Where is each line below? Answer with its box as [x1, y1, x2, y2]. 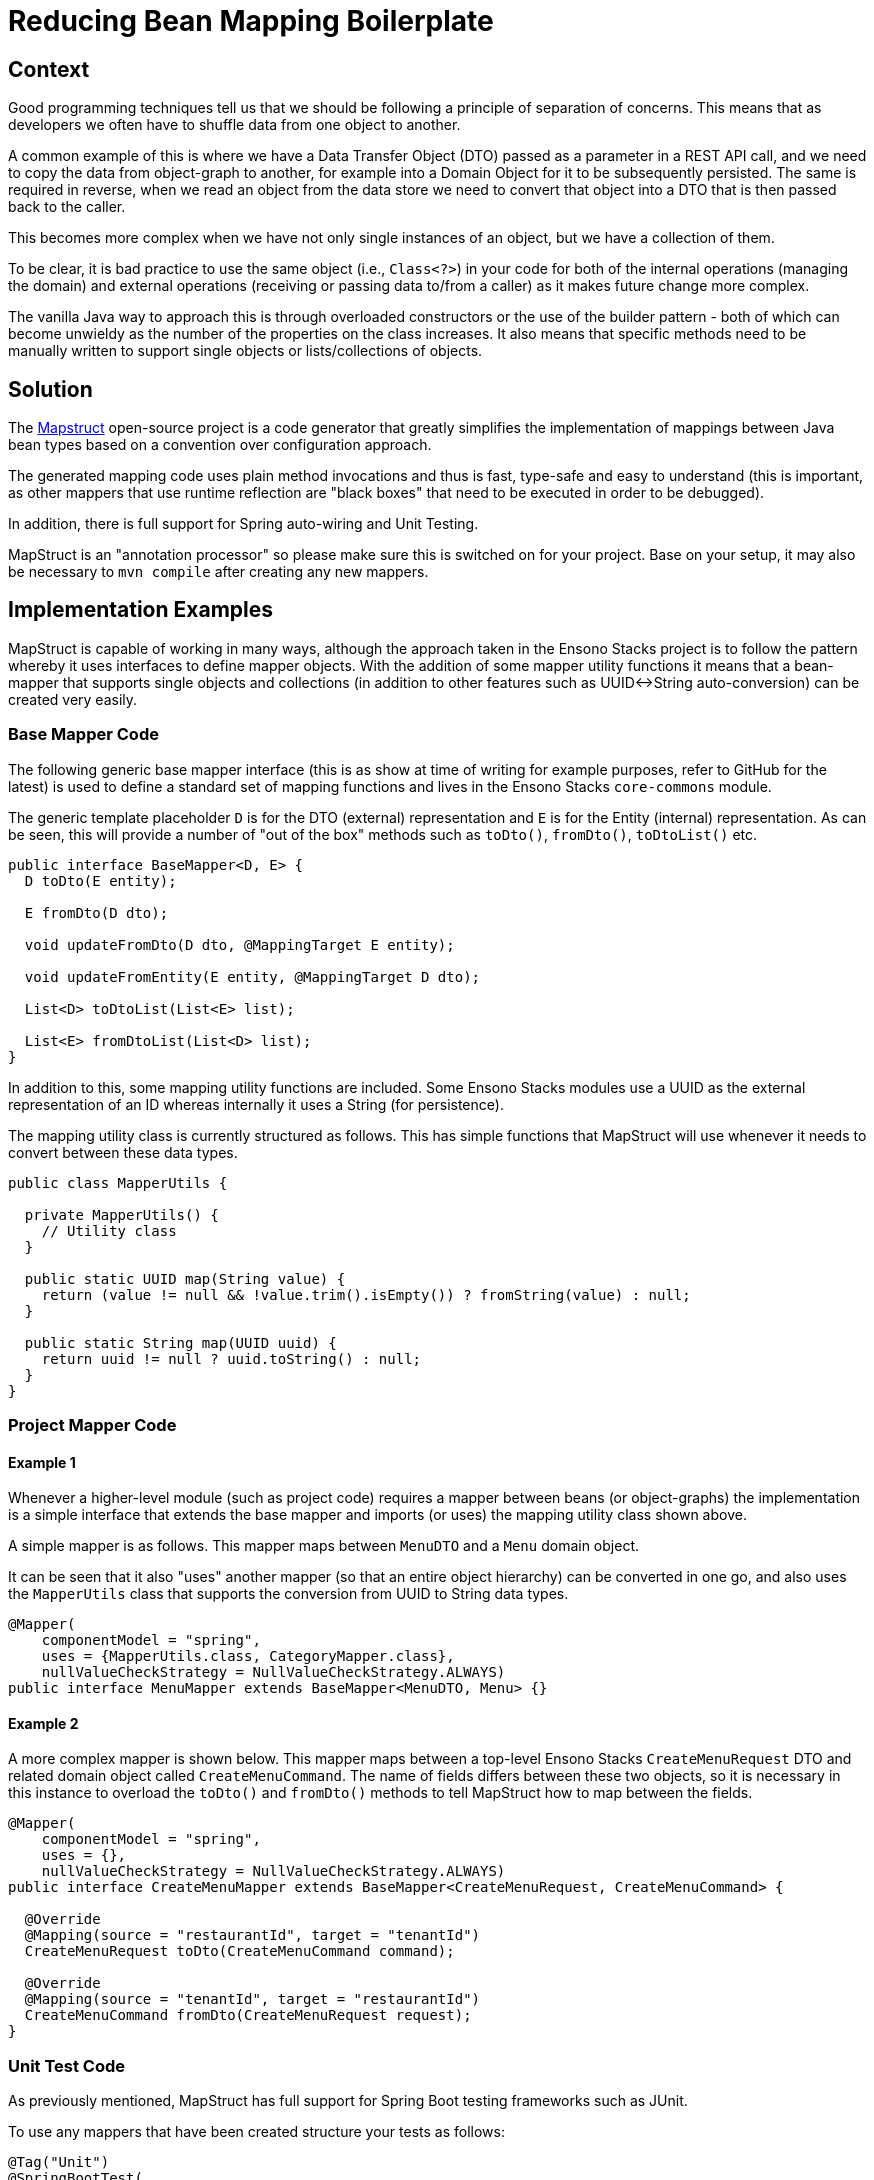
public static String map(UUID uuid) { [24, 1334, 337, 1351]
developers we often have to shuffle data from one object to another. [8, 116, 461, 134]
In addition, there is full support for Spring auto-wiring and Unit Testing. [8, 515, 479, 533]
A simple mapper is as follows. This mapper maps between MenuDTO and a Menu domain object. [8, 1537, 639, 1555]
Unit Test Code [8, 2055, 126, 2076]
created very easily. [8, 690, 138, 708]
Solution [8, 376, 93, 402]
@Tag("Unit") [8, 2154, 110, 2171]
